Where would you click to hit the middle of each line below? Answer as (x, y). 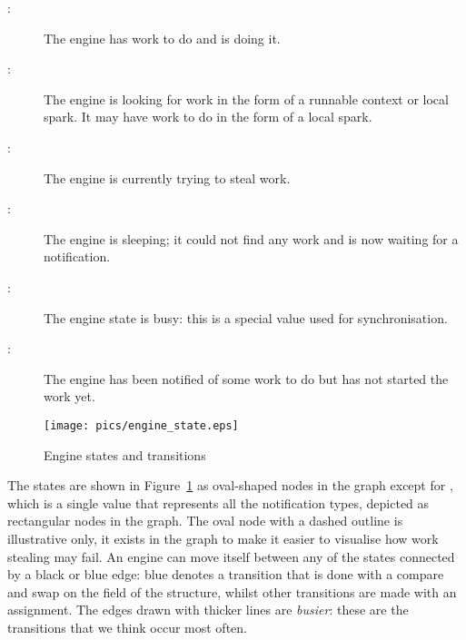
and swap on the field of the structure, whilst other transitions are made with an (232, 591)
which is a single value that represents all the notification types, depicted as (218, 502)
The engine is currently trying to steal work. (167, 177)
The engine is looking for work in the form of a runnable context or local (246, 98)
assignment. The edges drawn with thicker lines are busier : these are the (208, 610)
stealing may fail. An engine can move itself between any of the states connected (231, 556)
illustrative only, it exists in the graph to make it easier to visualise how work (223, 538)
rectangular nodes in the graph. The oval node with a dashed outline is (205, 521)
